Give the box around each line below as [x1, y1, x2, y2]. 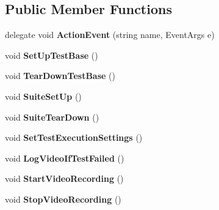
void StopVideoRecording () [5, 192, 121, 205]
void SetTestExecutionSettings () [5, 131, 143, 144]
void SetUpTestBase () [5, 48, 98, 61]
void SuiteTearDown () [5, 110, 99, 123]
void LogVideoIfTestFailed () [5, 151, 124, 164]
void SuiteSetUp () [5, 89, 82, 102]
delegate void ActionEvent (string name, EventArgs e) [5, 28, 215, 41]
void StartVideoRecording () [5, 172, 124, 185]
